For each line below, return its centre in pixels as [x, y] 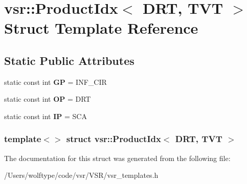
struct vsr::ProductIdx [114, 139]
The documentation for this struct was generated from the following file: [117, 158]
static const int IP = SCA [46, 116]
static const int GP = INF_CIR [55, 82]
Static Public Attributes [69, 60]
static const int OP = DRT [48, 99]
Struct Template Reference [101, 28]
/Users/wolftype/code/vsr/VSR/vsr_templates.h [81, 175]
